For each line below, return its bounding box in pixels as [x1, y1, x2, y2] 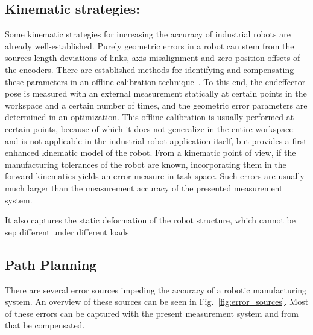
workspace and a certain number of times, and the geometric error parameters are [5, 98, 308, 111]
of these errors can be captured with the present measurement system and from [5, 307, 299, 319]
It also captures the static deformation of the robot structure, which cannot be [5, 214, 296, 226]
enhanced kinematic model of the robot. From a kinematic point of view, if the [5, 146, 296, 159]
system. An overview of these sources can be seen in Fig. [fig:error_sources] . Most [5, 295, 309, 308]
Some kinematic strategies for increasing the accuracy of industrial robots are [5, 28, 291, 40]
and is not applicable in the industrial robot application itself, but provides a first [5, 134, 307, 147]
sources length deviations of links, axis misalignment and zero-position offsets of [5, 51, 300, 64]
